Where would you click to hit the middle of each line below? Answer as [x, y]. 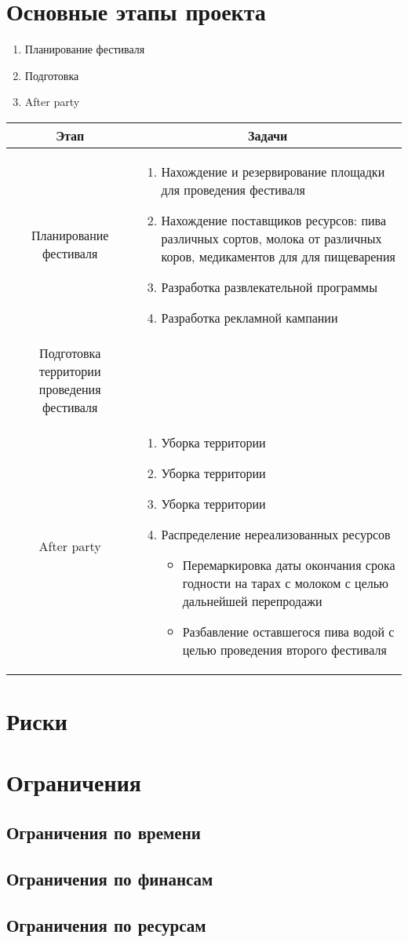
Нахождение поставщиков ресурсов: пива [274, 220]
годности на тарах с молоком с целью [285, 582]
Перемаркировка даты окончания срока [289, 564]
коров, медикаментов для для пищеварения [278, 256]
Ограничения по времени [104, 832]
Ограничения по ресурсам [106, 924]
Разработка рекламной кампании [250, 317]
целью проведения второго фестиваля [284, 649]
